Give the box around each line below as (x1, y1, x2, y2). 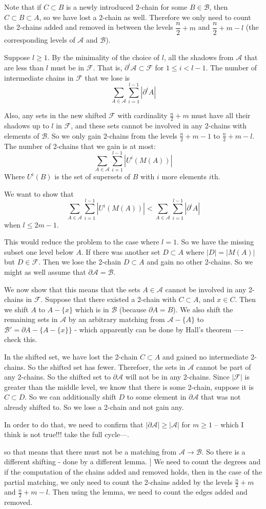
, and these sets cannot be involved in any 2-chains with (71, 120, 247, 131)
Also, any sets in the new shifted (4, 110, 107, 121)
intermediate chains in (4, 72, 74, 83)
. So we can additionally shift (25, 391, 116, 402)
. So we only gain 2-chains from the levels (47, 130, 177, 141)
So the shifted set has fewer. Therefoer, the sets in (28, 361, 186, 372)
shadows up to (4, 120, 49, 131)
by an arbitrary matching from (68, 314, 165, 325)
